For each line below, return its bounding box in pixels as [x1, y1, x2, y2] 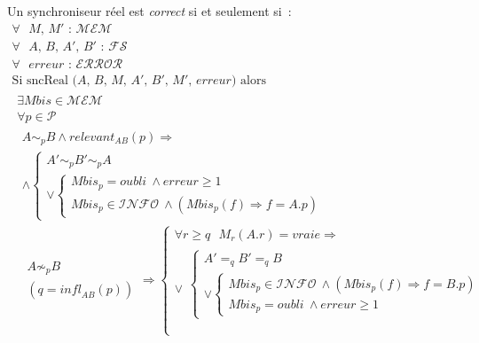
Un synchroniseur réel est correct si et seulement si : [7, 2, 292, 19]
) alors [231, 74, 266, 87]
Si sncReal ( [12, 74, 77, 87]
